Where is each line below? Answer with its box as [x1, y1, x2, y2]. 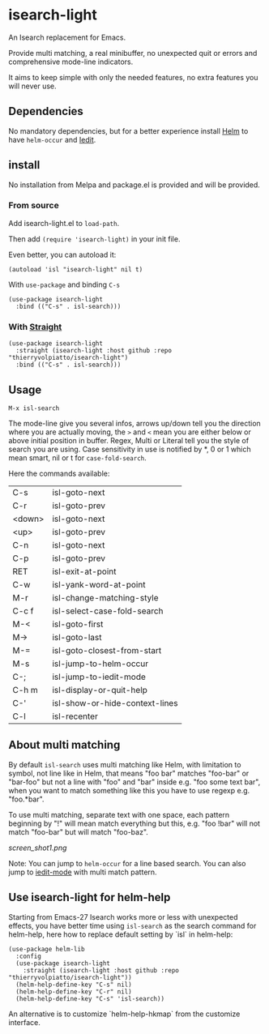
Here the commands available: [8, 468, 110, 478]
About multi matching [8, 738, 121, 752]
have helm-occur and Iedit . [8, 135, 96, 144]
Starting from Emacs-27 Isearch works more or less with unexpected [8, 912, 238, 921]
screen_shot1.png [8, 843, 67, 852]
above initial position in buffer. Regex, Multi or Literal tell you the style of [8, 435, 250, 445]
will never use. [8, 81, 57, 91]
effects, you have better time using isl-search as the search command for [8, 921, 257, 930]
